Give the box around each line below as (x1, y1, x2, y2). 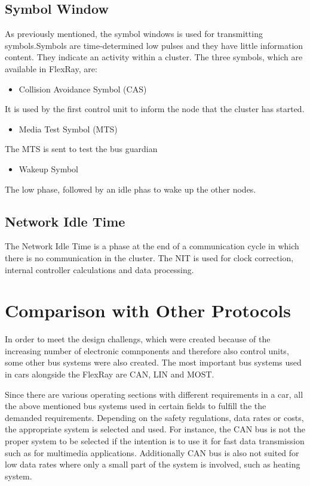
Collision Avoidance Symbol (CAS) (19, 82, 147, 95)
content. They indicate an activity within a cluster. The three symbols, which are (5, 51, 303, 63)
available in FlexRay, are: (5, 62, 97, 75)
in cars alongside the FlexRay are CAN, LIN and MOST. (5, 368, 214, 380)
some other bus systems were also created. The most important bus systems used (5, 356, 302, 369)
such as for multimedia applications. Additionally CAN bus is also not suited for (5, 446, 299, 459)
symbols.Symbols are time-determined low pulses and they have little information (5, 39, 303, 51)
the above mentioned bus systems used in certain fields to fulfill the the (5, 400, 266, 412)
